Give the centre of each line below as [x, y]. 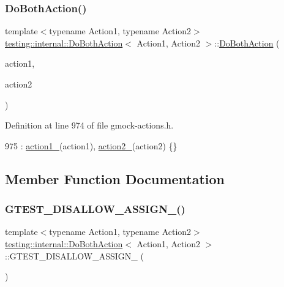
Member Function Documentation [115, 178]
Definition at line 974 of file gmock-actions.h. [89, 125]
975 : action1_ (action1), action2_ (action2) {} [91, 145]
